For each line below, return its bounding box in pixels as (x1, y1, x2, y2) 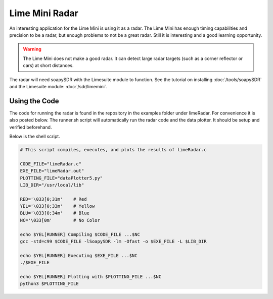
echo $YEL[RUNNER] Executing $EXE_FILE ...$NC (20, 253, 138, 258)
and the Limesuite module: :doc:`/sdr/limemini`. (9, 83, 108, 89)
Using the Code (9, 96, 59, 105)
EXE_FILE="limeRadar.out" (20, 168, 84, 174)
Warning (23, 46, 41, 52)
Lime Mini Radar (9, 8, 78, 19)
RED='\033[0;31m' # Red (20, 196, 87, 202)
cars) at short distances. (23, 63, 74, 69)
